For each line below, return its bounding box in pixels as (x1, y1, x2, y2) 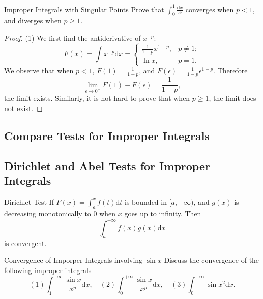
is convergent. (4, 237, 47, 248)
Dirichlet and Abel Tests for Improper (4, 157, 210, 173)
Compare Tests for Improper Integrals (4, 127, 210, 143)
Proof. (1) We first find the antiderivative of (4, 32, 141, 43)
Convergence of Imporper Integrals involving (4, 255, 143, 265)
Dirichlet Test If (4, 196, 54, 207)
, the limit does (209, 93, 256, 103)
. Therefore (213, 65, 248, 76)
